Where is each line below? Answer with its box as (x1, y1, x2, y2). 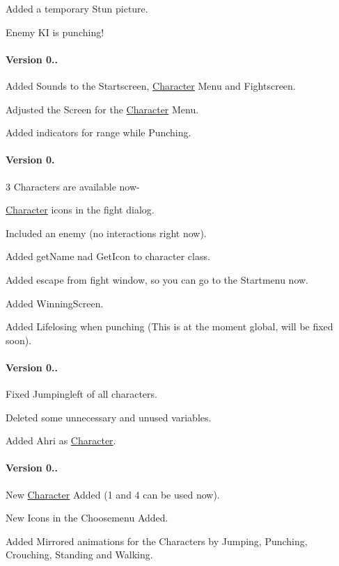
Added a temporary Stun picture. (6, 1, 148, 15)
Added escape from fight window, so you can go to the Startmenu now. (6, 272, 308, 286)
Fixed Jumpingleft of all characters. (6, 387, 157, 401)
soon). (6, 332, 32, 347)
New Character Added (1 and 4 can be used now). (6, 487, 220, 501)
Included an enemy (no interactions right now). (6, 225, 207, 240)
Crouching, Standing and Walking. (6, 547, 153, 562)
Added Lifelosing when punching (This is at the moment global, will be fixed (6, 319, 333, 334)
